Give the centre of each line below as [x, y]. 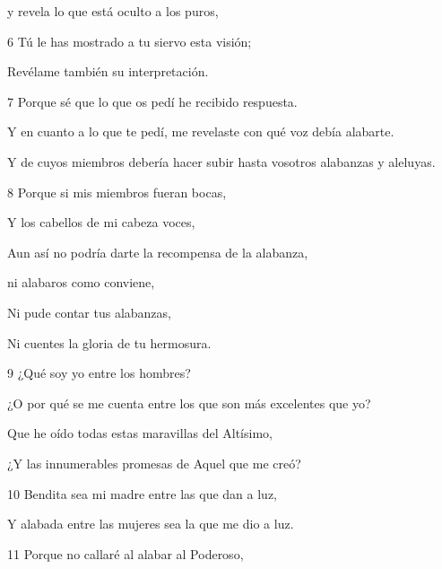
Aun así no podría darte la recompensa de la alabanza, [158, 252]
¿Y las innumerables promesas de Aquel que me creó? [154, 463]
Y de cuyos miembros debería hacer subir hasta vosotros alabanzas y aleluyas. [221, 161]
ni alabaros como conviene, [81, 282]
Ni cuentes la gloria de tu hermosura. [109, 342]
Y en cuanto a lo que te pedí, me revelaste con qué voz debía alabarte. [201, 131]
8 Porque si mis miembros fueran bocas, [117, 192]
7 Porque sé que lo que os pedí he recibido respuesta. [152, 101]
